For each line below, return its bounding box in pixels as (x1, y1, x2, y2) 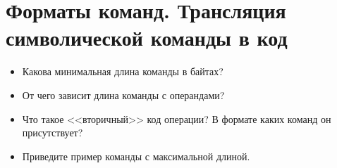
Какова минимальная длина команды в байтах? (22, 64, 223, 79)
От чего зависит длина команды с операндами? (22, 87, 225, 102)
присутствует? (22, 125, 83, 140)
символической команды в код (6, 23, 288, 52)
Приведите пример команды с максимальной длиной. (22, 148, 250, 163)
